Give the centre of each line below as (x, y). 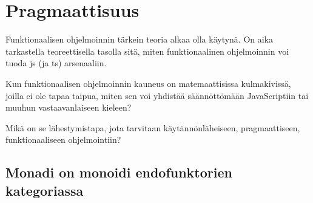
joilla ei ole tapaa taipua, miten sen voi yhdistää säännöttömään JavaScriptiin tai (157, 95)
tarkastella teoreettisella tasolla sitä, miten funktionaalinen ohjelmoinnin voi (147, 51)
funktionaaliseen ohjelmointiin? (63, 139)
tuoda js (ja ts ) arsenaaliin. (56, 63)
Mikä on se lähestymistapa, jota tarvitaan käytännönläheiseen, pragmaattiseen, (153, 127)
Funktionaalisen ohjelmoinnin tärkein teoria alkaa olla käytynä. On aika (140, 39)
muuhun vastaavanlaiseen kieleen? (69, 107)
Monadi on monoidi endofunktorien (119, 172)
